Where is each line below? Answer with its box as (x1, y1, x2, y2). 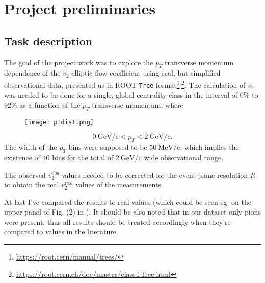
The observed (4, 169, 46, 180)
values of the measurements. (75, 179, 163, 190)
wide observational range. (144, 152, 223, 162)
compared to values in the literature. (4, 226, 118, 237)
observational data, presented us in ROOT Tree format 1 (4, 78, 180, 90)
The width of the (4, 141, 57, 152)
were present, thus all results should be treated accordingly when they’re (4, 216, 231, 227)
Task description (4, 33, 93, 49)
